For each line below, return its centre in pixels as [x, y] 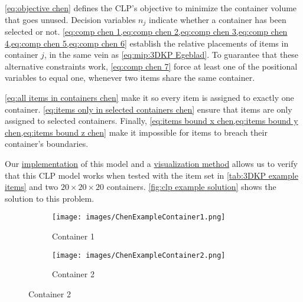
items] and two [32, 187]
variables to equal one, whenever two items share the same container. [130, 78]
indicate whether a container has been [217, 19]
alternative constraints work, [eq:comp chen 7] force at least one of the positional [151, 66]
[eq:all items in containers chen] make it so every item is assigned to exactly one [149, 98]
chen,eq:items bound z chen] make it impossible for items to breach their [136, 132]
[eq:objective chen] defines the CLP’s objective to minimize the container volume [151, 8]
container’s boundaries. [47, 144]
